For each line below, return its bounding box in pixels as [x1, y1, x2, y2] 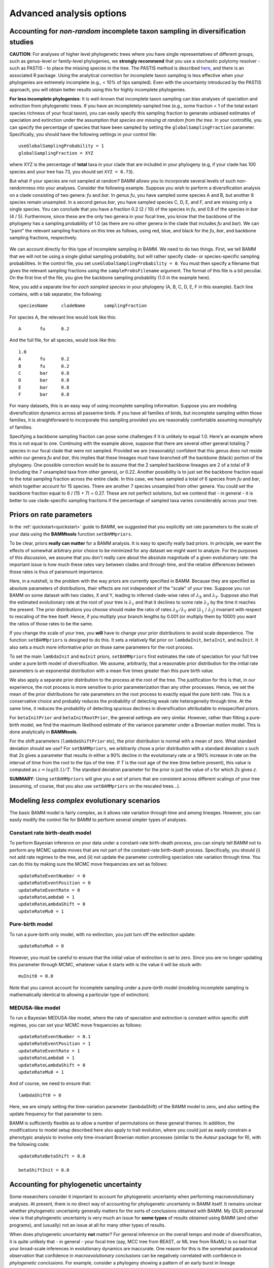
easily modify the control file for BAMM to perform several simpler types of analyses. [9, 817, 187, 823]
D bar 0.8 [18, 377, 70, 383]
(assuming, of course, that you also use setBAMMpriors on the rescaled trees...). [9, 783, 180, 789]
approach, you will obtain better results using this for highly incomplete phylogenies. [9, 86, 186, 92]
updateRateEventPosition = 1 [18, 1041, 91, 1047]
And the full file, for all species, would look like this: [9, 337, 117, 343]
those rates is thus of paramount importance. [9, 569, 104, 575]
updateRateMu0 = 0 [18, 943, 64, 949]
